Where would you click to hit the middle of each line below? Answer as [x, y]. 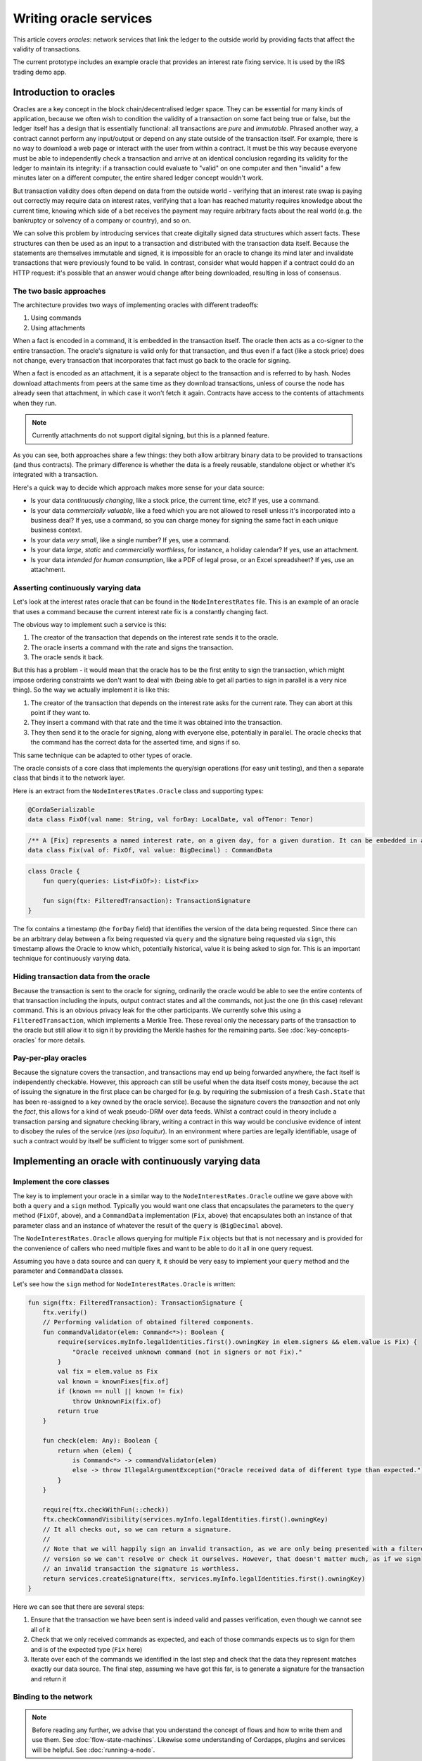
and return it [49, 1679]
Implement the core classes [61, 1182]
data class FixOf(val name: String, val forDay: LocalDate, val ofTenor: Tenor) [171, 820]
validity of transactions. [47, 49]
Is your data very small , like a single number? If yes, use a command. [130, 540]
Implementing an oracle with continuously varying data [136, 1161]
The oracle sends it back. [68, 657]
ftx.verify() [65, 1313]
